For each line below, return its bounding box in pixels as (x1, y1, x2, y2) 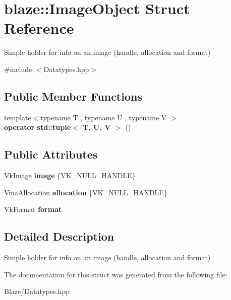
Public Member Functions (4, 88, 142, 104)
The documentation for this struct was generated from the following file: (4, 269, 227, 279)
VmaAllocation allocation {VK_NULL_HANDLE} (4, 187, 167, 197)
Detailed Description (4, 229, 114, 244)
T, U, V (83, 122, 111, 132)
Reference (4, 18, 74, 38)
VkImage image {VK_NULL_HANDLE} (4, 170, 136, 181)
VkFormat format (4, 204, 62, 214)
